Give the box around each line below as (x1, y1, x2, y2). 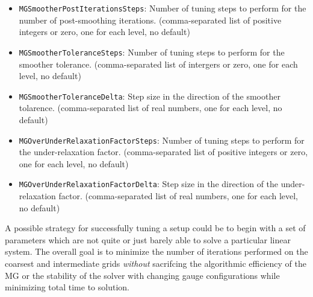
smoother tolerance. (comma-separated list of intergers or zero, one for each (19, 57, 298, 70)
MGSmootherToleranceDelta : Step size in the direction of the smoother (19, 89, 280, 102)
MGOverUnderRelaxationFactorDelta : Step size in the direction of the (19, 177, 279, 190)
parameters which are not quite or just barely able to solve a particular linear (5, 233, 291, 246)
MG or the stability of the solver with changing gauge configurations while (5, 269, 280, 281)
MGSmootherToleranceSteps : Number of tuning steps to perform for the (19, 45, 285, 58)
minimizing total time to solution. (5, 281, 129, 293)
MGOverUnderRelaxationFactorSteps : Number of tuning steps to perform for (19, 133, 305, 146)
